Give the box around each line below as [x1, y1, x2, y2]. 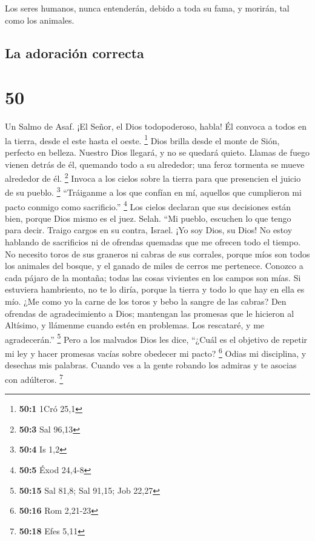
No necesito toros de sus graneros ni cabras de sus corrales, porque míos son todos [5, 247, 310, 260]
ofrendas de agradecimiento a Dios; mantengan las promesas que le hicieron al [5, 307, 294, 319]
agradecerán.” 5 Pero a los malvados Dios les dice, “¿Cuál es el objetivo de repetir [5, 331, 308, 345]
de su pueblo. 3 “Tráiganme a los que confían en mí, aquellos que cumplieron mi [5, 184, 302, 199]
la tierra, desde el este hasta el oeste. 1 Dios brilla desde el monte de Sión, [5, 132, 280, 147]
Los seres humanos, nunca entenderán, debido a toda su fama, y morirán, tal [5, 2, 290, 14]
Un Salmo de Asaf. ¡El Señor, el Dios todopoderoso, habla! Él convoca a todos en [5, 120, 307, 133]
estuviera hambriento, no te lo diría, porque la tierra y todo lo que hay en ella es [5, 283, 305, 296]
